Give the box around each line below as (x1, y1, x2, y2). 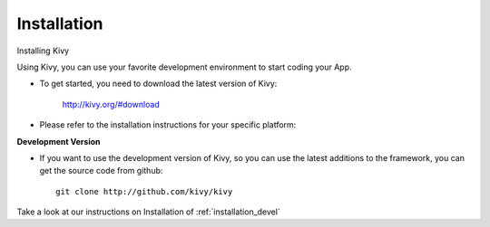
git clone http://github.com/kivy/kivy (55, 186, 233, 196)
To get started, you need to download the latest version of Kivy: (39, 78, 278, 90)
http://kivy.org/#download (62, 99, 161, 109)
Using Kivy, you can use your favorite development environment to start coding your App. (16, 61, 353, 72)
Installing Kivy (16, 45, 70, 56)
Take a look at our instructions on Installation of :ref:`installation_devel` (16, 206, 280, 217)
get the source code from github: (39, 166, 163, 176)
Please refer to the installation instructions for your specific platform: (39, 119, 297, 130)
